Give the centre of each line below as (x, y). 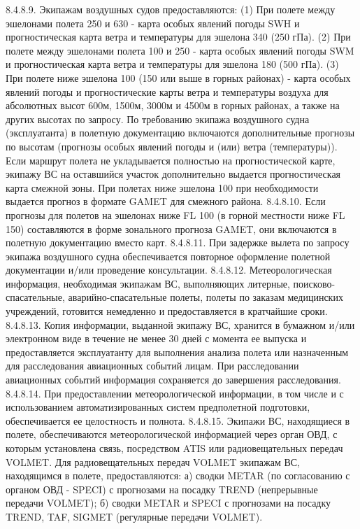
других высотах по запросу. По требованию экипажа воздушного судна (158, 119)
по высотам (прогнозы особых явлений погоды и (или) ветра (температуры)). (172, 146)
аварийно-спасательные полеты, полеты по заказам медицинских (206, 297)
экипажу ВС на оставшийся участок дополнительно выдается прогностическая (173, 174)
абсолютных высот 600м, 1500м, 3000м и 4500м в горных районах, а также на (173, 105)
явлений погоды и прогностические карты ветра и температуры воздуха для (167, 91)
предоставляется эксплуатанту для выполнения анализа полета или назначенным (177, 352)
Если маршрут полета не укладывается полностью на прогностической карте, (171, 160)
